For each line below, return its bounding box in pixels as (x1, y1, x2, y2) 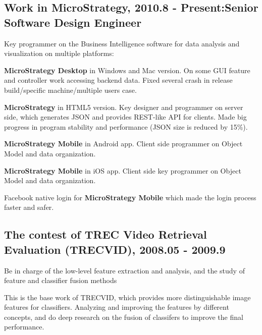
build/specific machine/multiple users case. (4, 84, 137, 95)
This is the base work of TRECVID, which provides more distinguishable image (4, 292, 251, 302)
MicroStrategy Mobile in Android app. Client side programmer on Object (4, 138, 243, 149)
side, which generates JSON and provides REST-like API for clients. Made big (4, 111, 247, 122)
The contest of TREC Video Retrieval (4, 227, 207, 242)
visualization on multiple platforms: (4, 48, 114, 59)
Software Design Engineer (4, 14, 142, 30)
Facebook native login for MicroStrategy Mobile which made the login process (4, 192, 256, 202)
